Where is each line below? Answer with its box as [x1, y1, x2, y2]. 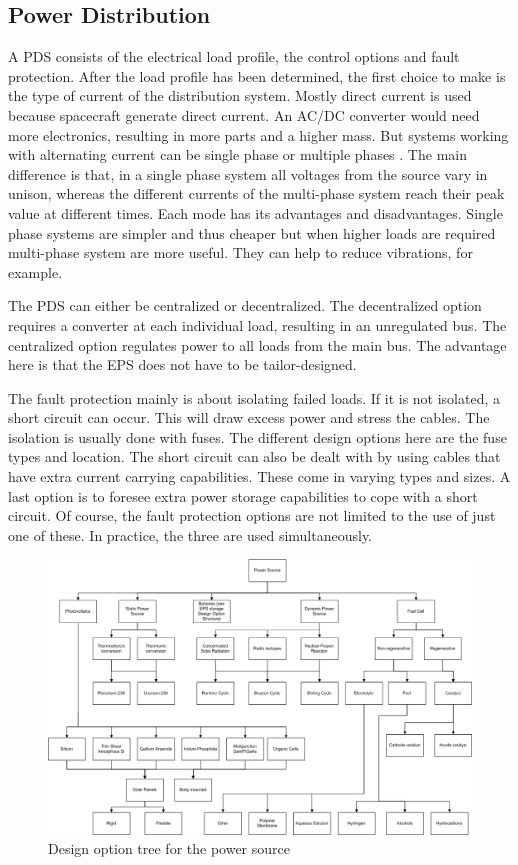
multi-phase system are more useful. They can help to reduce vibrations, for [8, 242, 473, 263]
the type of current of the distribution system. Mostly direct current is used [8, 85, 472, 106]
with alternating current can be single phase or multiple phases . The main [8, 144, 467, 165]
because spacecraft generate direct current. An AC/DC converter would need [8, 104, 480, 125]
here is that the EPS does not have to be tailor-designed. [8, 354, 357, 375]
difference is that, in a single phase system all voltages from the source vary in [8, 163, 488, 184]
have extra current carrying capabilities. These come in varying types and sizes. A [8, 466, 511, 487]
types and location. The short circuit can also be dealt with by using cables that [8, 446, 501, 467]
